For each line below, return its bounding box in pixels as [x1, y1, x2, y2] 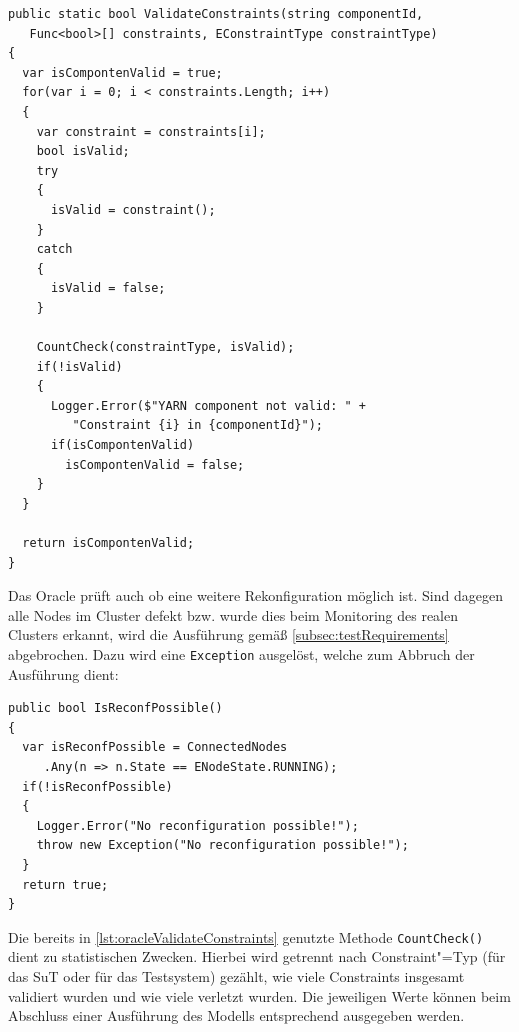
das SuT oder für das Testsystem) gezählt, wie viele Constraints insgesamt [8, 966, 465, 987]
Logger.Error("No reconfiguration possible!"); [36, 818, 359, 833]
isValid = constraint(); [50, 202, 216, 217]
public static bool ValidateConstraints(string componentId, [8, 7, 424, 21]
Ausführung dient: [8, 663, 119, 684]
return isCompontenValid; [22, 536, 195, 551]
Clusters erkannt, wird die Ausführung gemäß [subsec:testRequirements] [8, 624, 449, 645]
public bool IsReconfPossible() [8, 701, 223, 716]
